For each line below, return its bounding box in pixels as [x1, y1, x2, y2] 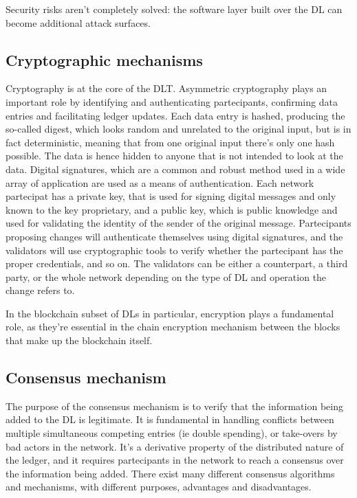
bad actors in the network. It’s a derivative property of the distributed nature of [6, 439, 344, 453]
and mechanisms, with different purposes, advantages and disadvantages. [6, 479, 312, 494]
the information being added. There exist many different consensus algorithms [6, 466, 335, 480]
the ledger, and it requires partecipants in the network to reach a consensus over [6, 453, 344, 467]
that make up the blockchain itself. [6, 333, 153, 348]
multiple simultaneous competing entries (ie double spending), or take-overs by [6, 426, 338, 440]
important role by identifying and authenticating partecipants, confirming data [6, 94, 338, 109]
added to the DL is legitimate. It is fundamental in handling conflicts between [6, 412, 334, 427]
